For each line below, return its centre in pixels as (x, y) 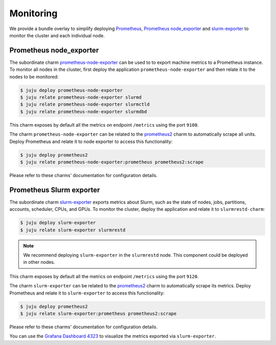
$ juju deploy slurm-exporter (58, 223)
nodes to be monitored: (34, 77)
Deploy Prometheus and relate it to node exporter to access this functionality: (91, 141)
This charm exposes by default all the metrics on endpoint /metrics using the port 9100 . (104, 125)
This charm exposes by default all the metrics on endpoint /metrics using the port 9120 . (104, 276)
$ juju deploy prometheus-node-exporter (71, 90)
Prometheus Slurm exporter (55, 190)
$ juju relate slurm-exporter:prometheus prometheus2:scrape (98, 313)
